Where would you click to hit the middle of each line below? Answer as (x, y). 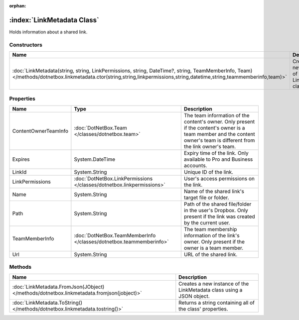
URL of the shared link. (211, 254)
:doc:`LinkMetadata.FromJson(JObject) (58, 287)
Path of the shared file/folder (218, 204)
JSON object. (194, 296)
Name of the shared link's (214, 191)
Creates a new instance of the (214, 284)
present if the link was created (219, 216)
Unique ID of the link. (209, 172)
